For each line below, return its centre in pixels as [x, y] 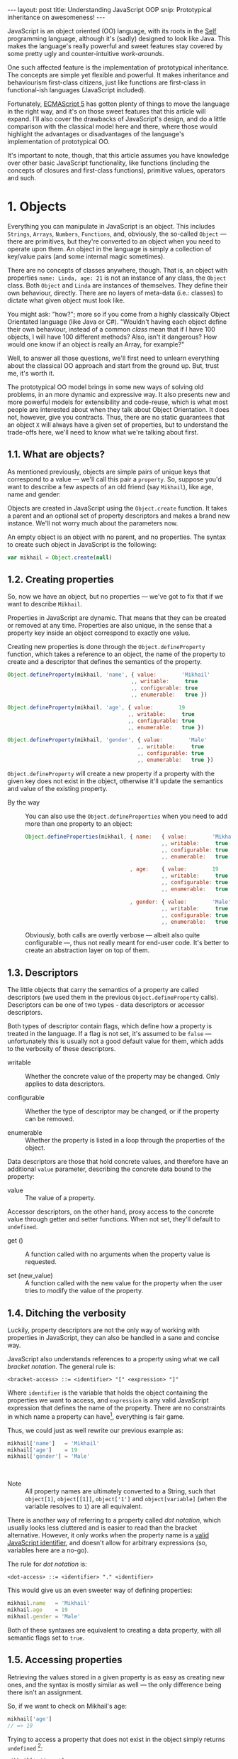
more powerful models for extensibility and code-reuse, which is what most [118, 402]
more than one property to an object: [79, 823]
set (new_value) [30, 1275]
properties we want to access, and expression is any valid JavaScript [108, 1400]
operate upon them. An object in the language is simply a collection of [109, 249]
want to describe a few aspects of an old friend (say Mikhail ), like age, [110, 486]
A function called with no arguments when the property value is [118, 1254]
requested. [41, 1262]
